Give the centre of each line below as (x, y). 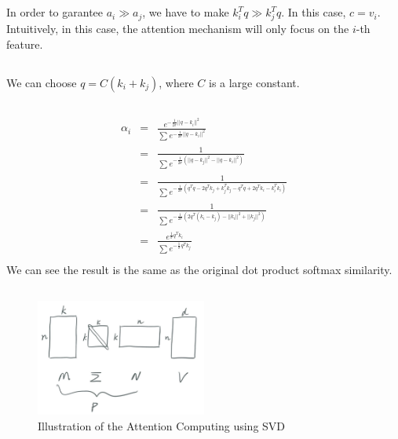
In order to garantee (55, 12)
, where (176, 82)
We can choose (42, 82)
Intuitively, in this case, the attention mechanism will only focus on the (178, 29)
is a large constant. (254, 82)
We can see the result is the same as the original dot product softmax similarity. (199, 270)
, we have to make (186, 12)
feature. (25, 44)
